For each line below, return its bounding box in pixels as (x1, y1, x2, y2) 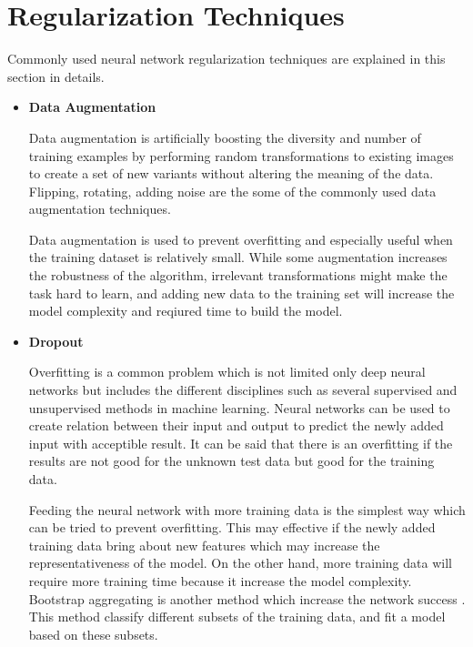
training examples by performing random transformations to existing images (28, 146, 454, 165)
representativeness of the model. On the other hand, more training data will (28, 553, 452, 572)
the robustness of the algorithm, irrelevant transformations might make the (28, 266, 448, 285)
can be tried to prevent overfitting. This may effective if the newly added (28, 518, 436, 537)
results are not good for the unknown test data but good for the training (28, 451, 435, 470)
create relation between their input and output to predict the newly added (28, 416, 444, 435)
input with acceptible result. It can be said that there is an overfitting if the (28, 433, 453, 452)
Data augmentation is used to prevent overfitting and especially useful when (28, 229, 453, 248)
